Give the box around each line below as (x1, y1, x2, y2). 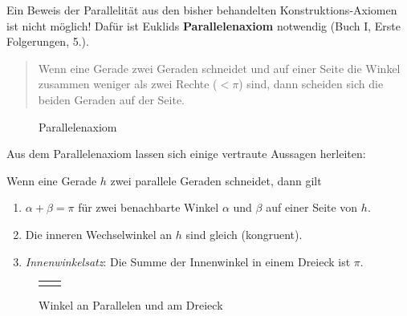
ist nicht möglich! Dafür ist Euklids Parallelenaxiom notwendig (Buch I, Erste (6, 17, 401, 34)
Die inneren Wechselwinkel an (25, 225, 173, 242)
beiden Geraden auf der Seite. (38, 91, 185, 107)
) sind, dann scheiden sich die (238, 75, 384, 92)
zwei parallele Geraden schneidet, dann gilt (110, 172, 322, 188)
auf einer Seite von (266, 199, 358, 216)
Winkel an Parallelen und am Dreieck (39, 297, 223, 314)
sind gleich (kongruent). (185, 225, 303, 242)
